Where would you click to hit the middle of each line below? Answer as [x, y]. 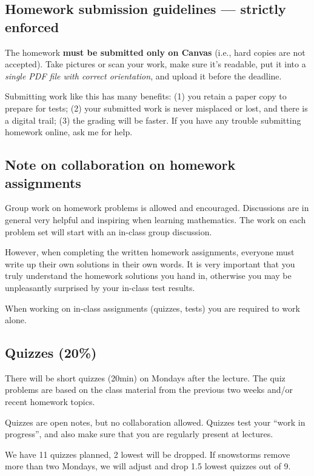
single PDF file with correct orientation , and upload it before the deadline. [143, 75]
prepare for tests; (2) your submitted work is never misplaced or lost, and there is [156, 108]
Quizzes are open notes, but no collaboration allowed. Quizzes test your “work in [155, 422]
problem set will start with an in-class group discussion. [109, 231]
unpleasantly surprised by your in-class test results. [100, 287]
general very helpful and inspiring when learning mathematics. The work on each [155, 219]
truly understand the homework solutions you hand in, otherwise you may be [148, 276]
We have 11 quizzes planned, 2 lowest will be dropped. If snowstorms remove [148, 454]
